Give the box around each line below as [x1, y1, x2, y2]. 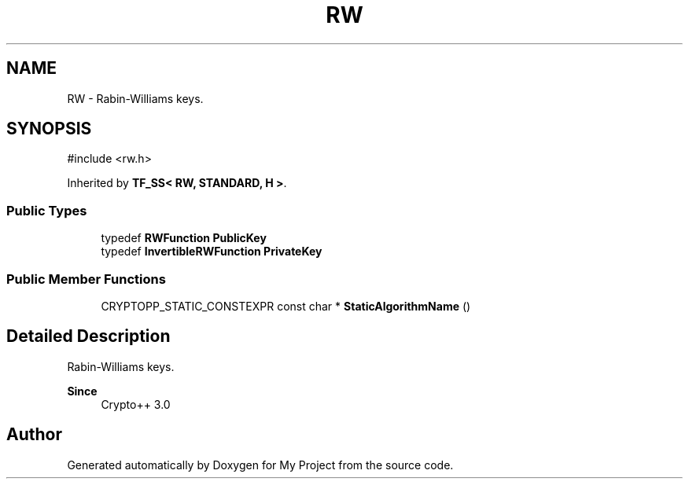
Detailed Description [6, 326, 171, 347]
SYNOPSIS [6, 119, 92, 139]
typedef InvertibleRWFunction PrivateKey [101, 244, 322, 259]
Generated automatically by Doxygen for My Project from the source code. [67, 457, 454, 472]
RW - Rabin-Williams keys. [67, 91, 204, 105]
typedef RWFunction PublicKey [101, 231, 267, 245]
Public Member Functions [6, 270, 166, 287]
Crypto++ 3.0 [101, 397, 171, 411]
